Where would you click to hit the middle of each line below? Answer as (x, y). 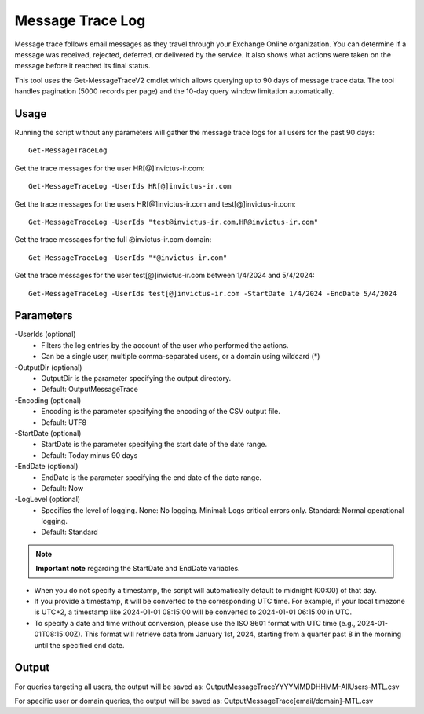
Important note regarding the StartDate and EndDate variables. (138, 569)
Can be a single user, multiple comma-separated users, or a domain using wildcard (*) (181, 357)
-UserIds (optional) (45, 335)
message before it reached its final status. (82, 66)
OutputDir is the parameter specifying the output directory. (136, 378)
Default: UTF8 (64, 422)
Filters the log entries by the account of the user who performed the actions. (165, 345)
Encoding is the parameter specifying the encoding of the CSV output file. (161, 412)
